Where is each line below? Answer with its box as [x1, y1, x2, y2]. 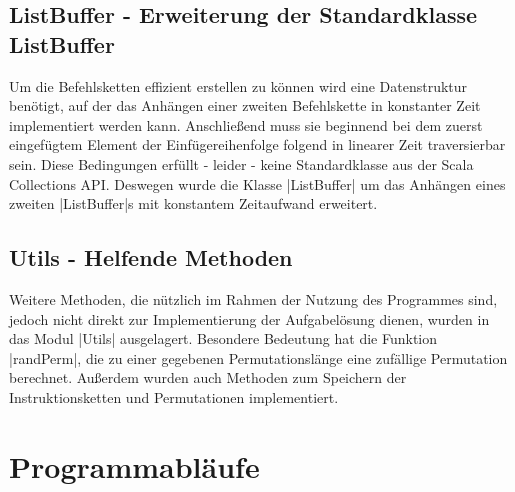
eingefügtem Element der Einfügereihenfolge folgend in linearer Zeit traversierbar [9, 134, 506, 155]
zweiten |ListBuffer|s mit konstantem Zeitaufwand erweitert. [9, 193, 378, 214]
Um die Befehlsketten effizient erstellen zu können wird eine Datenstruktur [9, 75, 468, 96]
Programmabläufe [9, 445, 260, 486]
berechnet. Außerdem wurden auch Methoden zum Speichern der [9, 367, 407, 388]
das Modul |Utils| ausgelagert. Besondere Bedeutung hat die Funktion [9, 328, 438, 349]
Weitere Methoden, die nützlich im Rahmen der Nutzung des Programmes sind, [9, 288, 498, 309]
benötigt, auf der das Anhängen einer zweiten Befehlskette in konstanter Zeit [9, 95, 481, 116]
